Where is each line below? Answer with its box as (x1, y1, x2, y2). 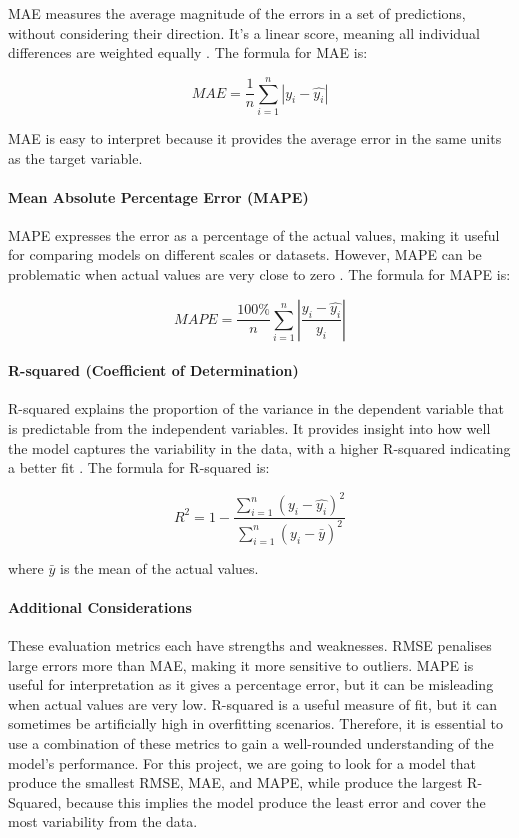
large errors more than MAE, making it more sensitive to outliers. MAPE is (8, 654, 474, 675)
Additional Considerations (8, 596, 192, 617)
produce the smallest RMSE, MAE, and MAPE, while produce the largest (8, 772, 463, 793)
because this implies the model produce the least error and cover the (66, 791, 486, 812)
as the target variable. (8, 147, 143, 168)
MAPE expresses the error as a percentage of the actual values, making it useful (8, 224, 500, 245)
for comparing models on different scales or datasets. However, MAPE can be (8, 244, 482, 265)
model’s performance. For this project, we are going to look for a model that (8, 752, 477, 773)
